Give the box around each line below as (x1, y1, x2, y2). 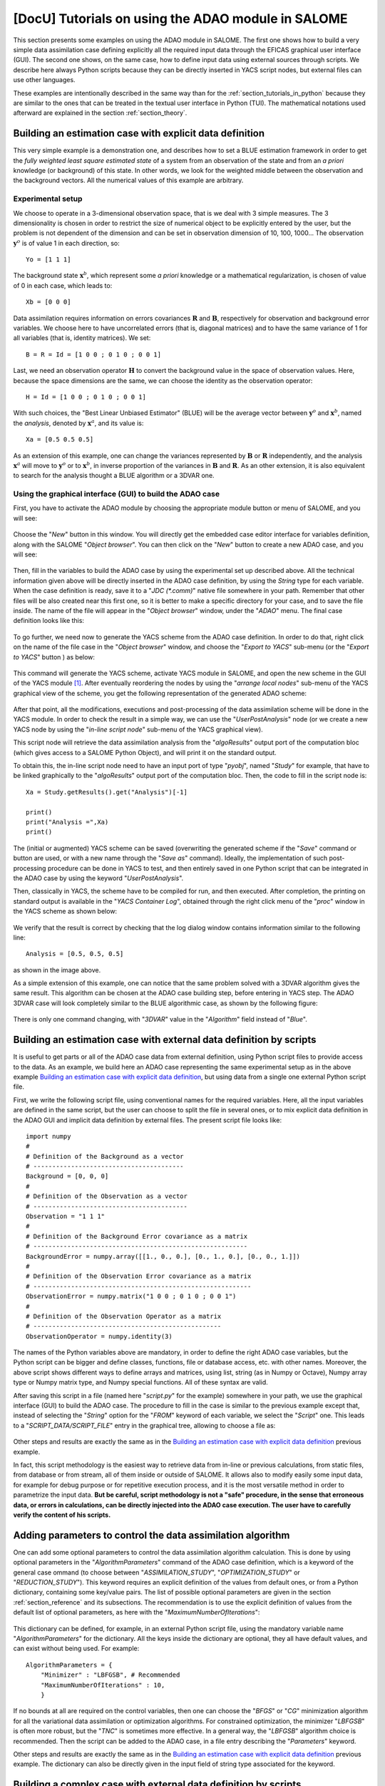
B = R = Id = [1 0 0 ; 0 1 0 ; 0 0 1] (26, 350, 162, 359)
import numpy (26, 1132, 71, 1140)
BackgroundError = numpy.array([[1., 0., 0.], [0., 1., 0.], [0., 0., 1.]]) (26, 1252, 301, 1260)
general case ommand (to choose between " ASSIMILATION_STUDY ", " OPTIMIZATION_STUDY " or (13, 1568, 301, 1577)
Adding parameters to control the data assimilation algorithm (13, 1529, 290, 1541)
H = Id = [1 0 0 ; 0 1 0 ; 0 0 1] (26, 393, 146, 401)
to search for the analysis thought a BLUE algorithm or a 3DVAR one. (13, 472, 215, 480)
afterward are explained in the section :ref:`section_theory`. (13, 109, 188, 117)
